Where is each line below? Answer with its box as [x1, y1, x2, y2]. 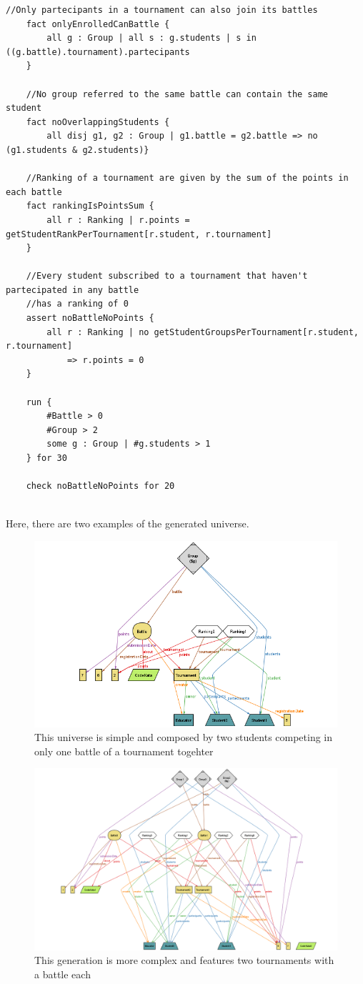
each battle [6, 187, 62, 197]
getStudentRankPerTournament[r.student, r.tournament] [6, 229, 272, 239]
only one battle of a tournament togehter [34, 743, 214, 758]
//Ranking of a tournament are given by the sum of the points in [26, 173, 349, 184]
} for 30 [26, 453, 67, 463]
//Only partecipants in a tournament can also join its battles [6, 5, 318, 15]
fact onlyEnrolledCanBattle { [26, 19, 170, 29]
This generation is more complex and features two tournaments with [34, 953, 334, 968]
